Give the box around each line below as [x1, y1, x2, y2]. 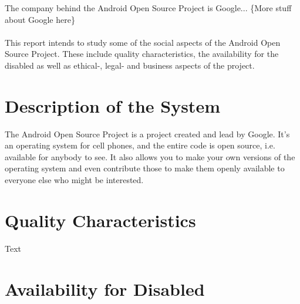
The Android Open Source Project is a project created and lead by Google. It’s [5, 127, 290, 140]
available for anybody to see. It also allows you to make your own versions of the [5, 150, 295, 163]
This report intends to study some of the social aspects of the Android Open [5, 36, 281, 48]
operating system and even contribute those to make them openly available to [5, 162, 285, 174]
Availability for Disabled [5, 276, 205, 300]
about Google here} [5, 13, 75, 25]
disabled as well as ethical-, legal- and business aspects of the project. [5, 59, 255, 71]
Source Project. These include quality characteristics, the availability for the [5, 48, 279, 60]
